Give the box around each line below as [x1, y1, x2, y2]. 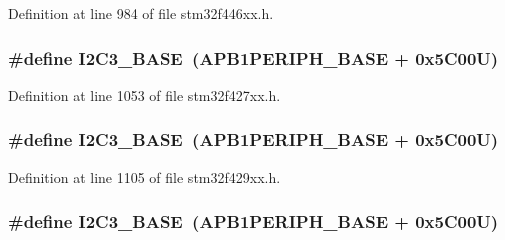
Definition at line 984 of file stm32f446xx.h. [8, 3, 274, 23]
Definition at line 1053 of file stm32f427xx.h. [8, 84, 281, 105]
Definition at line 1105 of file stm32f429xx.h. [8, 166, 281, 187]
